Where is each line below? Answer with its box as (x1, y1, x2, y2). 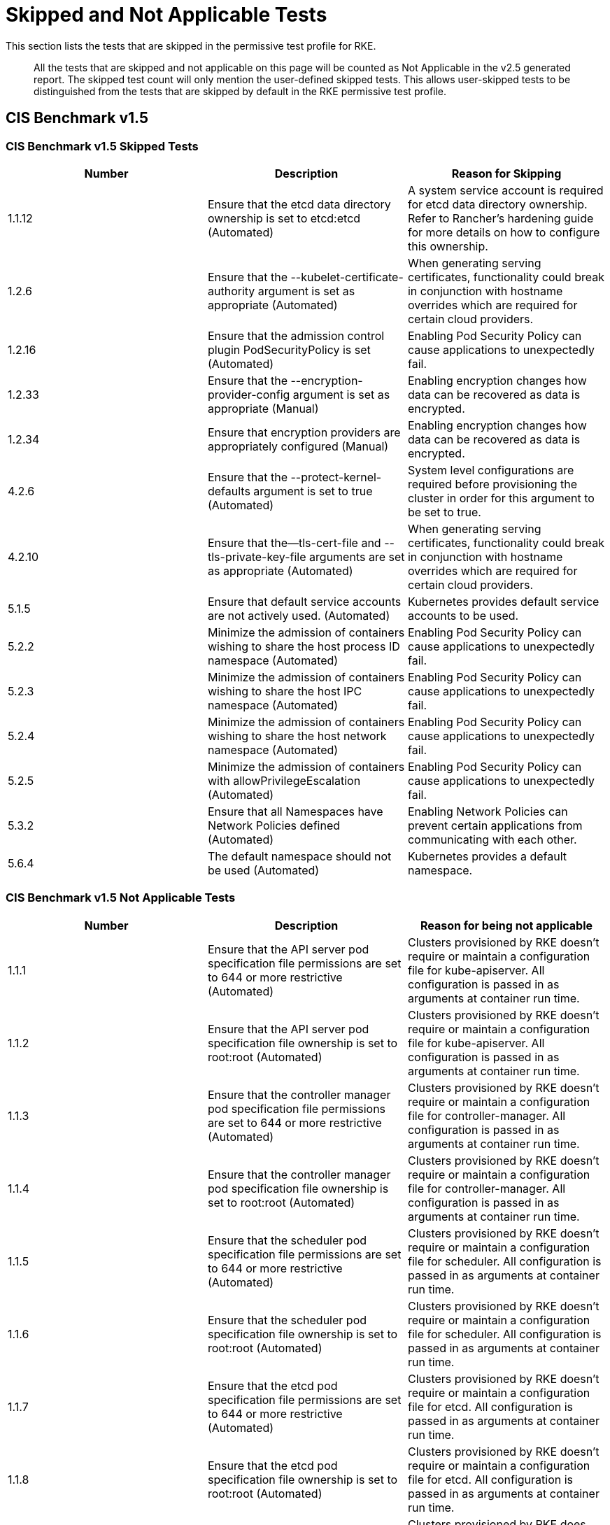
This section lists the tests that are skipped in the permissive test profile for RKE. (6, 39, 376, 52)
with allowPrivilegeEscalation (207, 773, 361, 788)
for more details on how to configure (407, 225, 600, 239)
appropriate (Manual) (207, 401, 319, 416)
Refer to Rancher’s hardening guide (407, 211, 594, 225)
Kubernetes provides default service (407, 594, 600, 609)
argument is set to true (253, 483, 373, 498)
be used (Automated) (207, 863, 320, 877)
